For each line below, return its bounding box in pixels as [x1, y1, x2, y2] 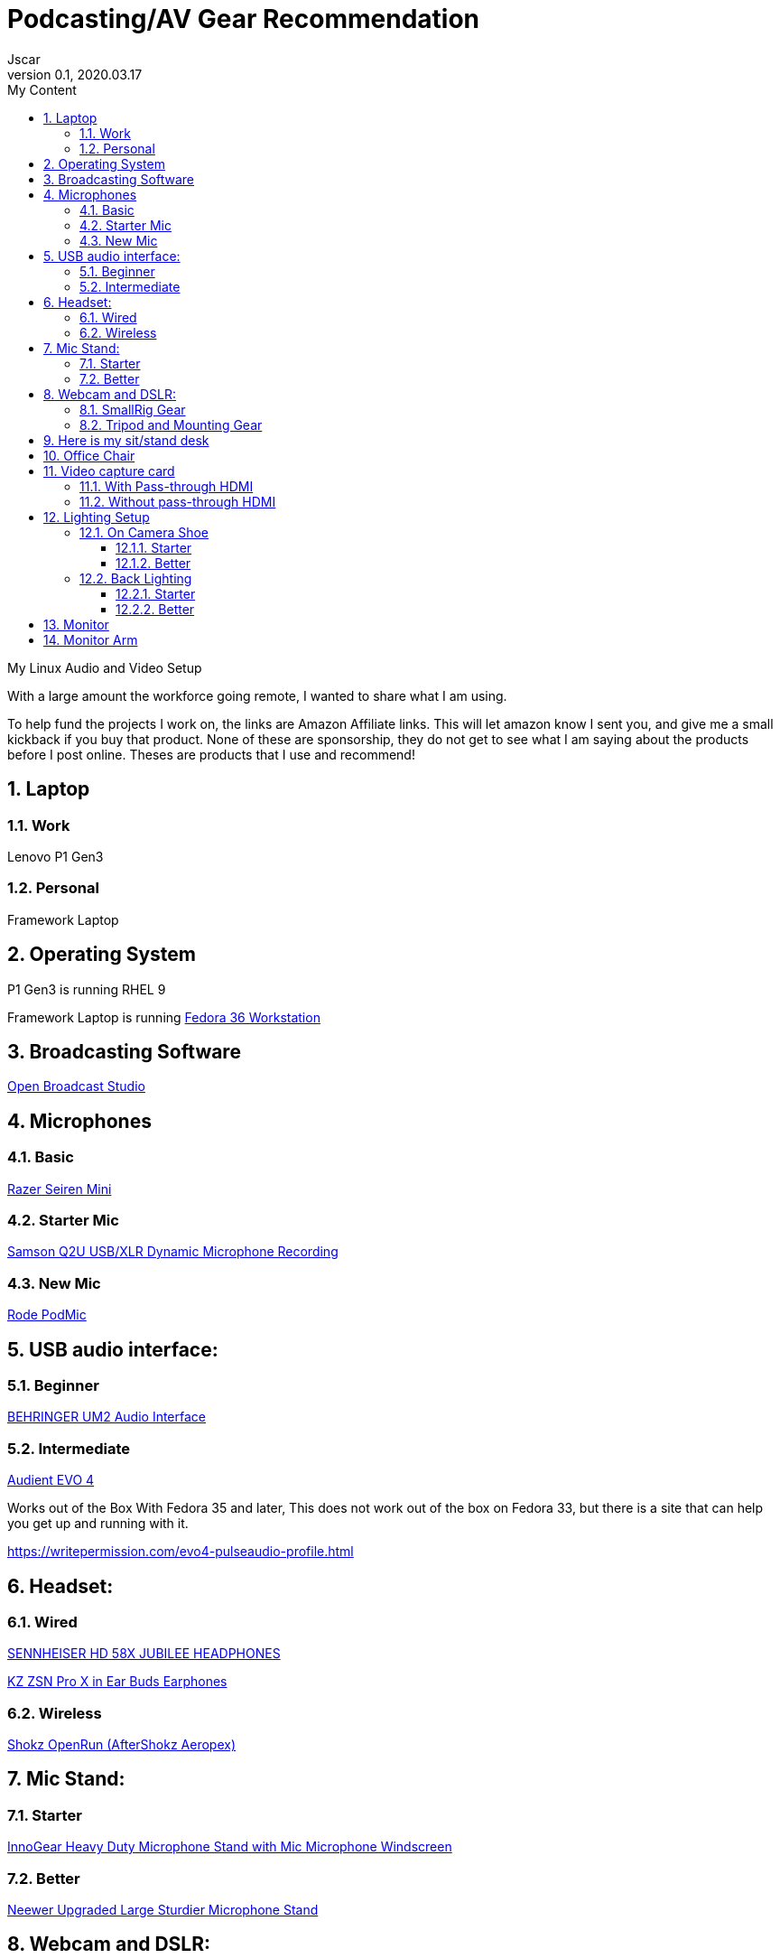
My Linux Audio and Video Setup [7, 659, 202, 676]
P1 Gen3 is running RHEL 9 [7, 981, 166, 997]
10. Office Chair [43, 447, 135, 463]
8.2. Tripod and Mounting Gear [79, 416, 263, 433]
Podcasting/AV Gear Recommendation [7, 4, 479, 34]
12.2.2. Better [116, 601, 195, 617]
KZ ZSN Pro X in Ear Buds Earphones [7, 1674, 227, 1690]
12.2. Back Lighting [79, 570, 192, 586]
